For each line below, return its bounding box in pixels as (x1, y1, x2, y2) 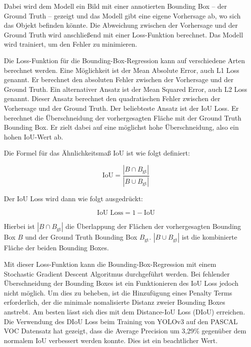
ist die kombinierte (182, 232, 237, 242)
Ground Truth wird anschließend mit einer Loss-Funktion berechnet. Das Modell (4, 29, 243, 39)
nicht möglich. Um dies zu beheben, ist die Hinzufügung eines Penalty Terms (4, 287, 233, 297)
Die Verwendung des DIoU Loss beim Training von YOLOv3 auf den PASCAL (4, 316, 238, 326)
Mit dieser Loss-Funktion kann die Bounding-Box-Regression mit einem (4, 259, 217, 269)
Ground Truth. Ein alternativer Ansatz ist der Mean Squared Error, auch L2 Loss (4, 84, 248, 94)
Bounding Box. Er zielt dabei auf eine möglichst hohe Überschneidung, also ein (4, 122, 239, 132)
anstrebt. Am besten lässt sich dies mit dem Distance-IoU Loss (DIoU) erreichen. (4, 306, 245, 316)
